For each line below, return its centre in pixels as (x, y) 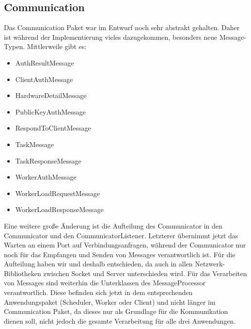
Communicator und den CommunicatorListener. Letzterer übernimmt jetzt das (121, 235)
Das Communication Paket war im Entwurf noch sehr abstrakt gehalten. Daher (122, 27)
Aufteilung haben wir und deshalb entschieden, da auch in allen (98, 264)
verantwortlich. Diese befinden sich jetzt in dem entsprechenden (98, 292)
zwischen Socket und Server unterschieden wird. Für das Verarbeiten (145, 273)
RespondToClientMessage (53, 128)
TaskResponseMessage (48, 160)
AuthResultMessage (45, 62)
